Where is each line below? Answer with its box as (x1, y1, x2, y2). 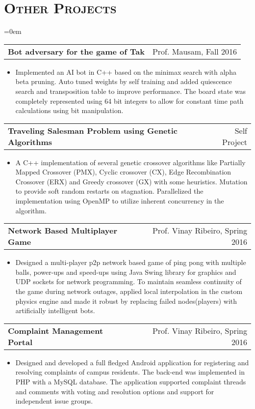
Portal (8, 336, 33, 348)
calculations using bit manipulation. (15, 105, 124, 116)
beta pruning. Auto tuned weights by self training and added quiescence (15, 76, 232, 87)
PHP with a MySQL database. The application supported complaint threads (15, 377, 246, 386)
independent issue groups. (15, 396, 93, 406)
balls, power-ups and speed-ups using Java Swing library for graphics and (15, 266, 236, 277)
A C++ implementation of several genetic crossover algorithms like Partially (15, 157, 246, 167)
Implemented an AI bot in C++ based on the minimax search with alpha (15, 66, 236, 77)
